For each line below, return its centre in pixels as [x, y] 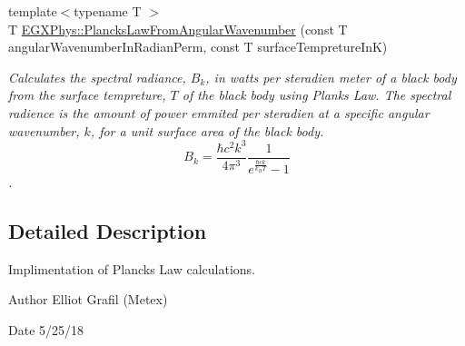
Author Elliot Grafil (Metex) [88, 299]
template [33, 11]
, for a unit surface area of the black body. [207, 130]
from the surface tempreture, [87, 95]
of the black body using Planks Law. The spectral [317, 95]
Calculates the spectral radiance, [97, 77]
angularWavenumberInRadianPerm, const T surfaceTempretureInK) [198, 47]
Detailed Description [108, 231]
